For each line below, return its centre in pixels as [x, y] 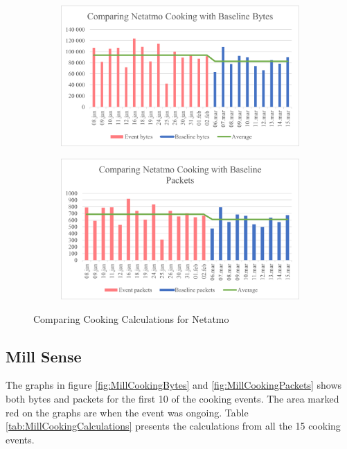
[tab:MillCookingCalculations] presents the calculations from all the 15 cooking [173, 426]
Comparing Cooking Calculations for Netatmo [131, 318]
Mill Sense [44, 356]
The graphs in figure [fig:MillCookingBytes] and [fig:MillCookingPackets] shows [174, 385]
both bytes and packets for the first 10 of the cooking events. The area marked [172, 399]
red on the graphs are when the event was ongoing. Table [127, 412]
